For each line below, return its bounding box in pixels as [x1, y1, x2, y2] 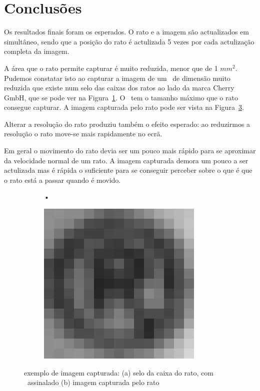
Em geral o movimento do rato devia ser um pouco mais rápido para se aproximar [4, 145, 256, 156]
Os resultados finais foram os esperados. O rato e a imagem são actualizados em [4, 26, 249, 37]
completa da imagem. [4, 46, 69, 56]
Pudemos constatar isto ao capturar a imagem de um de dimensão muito [4, 72, 230, 83]
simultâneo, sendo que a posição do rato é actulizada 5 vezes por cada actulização [4, 36, 254, 46]
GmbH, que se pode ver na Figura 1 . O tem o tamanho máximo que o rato [4, 92, 238, 102]
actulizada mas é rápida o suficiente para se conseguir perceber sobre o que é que [4, 165, 252, 175]
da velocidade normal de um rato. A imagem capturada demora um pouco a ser [4, 155, 248, 165]
